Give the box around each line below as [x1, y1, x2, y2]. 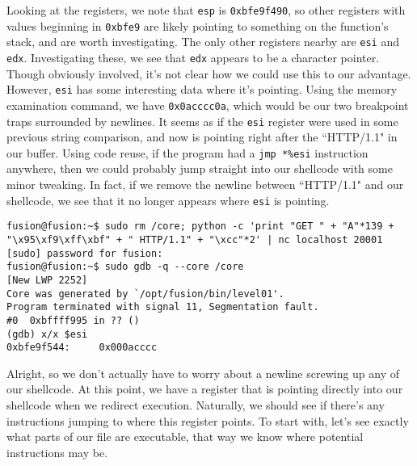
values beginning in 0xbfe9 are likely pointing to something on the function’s [6, 17, 389, 34]
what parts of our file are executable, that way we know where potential [6, 428, 364, 445]
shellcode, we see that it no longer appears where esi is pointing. [6, 191, 330, 208]
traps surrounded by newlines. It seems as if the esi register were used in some [6, 112, 398, 129]
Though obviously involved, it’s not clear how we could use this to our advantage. [6, 65, 411, 82]
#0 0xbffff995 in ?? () [6, 314, 140, 326]
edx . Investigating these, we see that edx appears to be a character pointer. [6, 48, 380, 65]
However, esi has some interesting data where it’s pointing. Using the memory [6, 81, 398, 98]
